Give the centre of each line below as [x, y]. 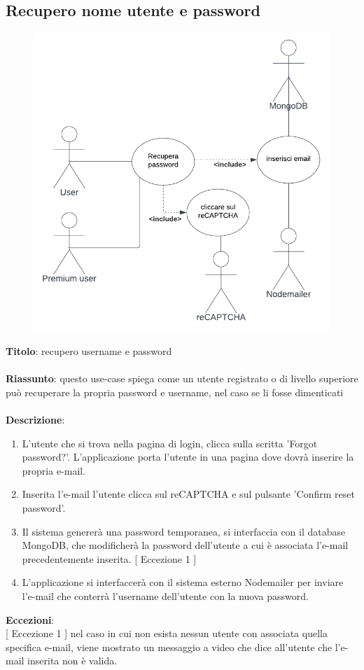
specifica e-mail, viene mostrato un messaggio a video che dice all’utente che [169, 647]
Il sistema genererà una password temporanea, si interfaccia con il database [184, 531]
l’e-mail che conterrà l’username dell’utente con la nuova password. [165, 595]
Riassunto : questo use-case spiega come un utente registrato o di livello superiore [182, 378]
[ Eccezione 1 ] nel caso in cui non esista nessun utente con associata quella [167, 633]
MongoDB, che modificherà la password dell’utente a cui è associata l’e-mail [185, 545]
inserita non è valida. [72, 661]
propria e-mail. [54, 470]
